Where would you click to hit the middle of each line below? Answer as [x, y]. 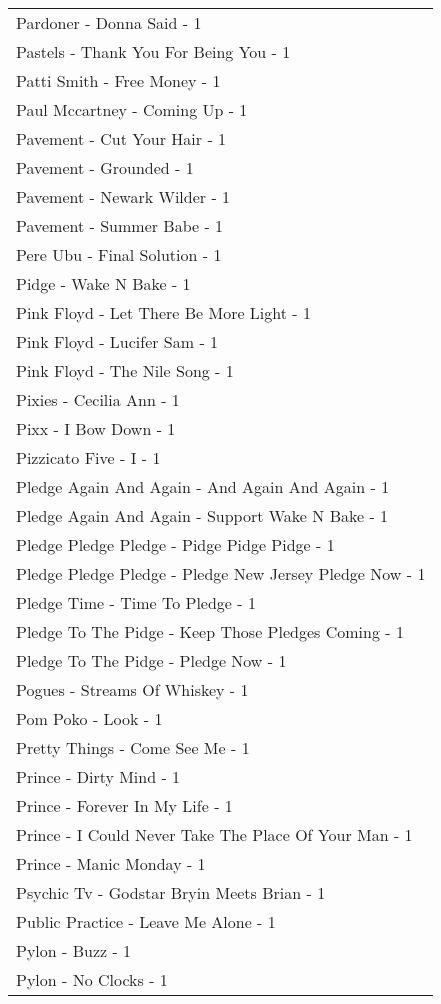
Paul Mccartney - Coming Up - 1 [132, 109]
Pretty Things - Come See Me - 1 [133, 747]
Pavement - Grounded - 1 [105, 167]
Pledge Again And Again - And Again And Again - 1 [203, 486]
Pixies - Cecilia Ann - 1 [98, 399]
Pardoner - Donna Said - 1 [109, 22]
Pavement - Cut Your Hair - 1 [121, 138]
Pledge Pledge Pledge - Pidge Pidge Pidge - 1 [175, 544]
